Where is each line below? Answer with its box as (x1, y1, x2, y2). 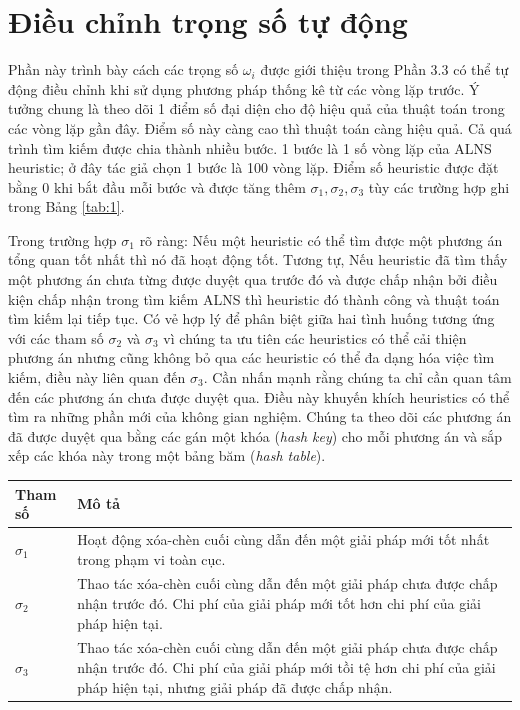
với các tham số (8, 327, 104, 348)
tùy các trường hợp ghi (368, 176, 510, 197)
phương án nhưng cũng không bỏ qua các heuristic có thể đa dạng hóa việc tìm (8, 347, 495, 368)
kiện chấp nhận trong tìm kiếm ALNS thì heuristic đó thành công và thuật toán (8, 288, 500, 309)
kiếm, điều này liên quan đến (8, 367, 186, 388)
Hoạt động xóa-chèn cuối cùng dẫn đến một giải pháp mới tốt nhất (77, 528, 490, 549)
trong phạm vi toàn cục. (77, 548, 226, 569)
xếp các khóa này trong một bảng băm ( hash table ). (8, 445, 326, 466)
